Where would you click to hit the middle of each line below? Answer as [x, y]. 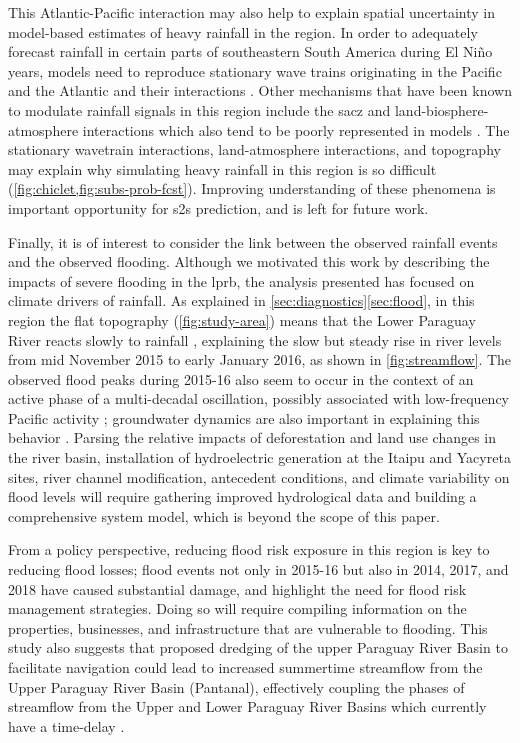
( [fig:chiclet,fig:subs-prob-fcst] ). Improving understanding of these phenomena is [252, 188]
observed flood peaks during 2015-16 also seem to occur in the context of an [241, 378]
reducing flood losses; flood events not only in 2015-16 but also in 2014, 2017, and [258, 569]
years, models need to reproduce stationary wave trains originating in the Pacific [255, 70]
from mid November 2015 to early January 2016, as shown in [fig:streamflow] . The [260, 359]
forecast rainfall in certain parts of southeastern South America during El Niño [250, 51]
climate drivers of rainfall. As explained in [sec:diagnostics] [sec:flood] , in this [241, 300]
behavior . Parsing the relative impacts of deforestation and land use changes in [252, 437]
